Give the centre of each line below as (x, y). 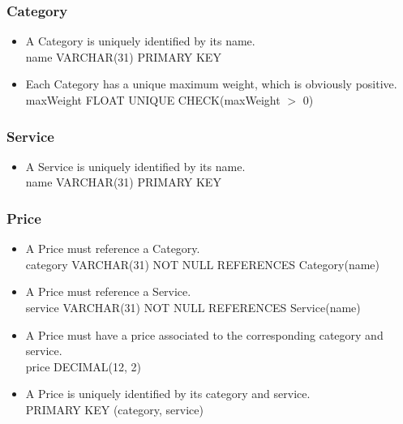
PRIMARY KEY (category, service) (114, 409)
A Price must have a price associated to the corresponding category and (204, 334)
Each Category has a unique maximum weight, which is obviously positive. (211, 84)
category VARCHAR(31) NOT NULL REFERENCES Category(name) (203, 264)
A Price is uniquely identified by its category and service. (168, 394)
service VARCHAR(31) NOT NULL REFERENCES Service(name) (193, 307)
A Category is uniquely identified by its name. (140, 41)
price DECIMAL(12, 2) (83, 366)
